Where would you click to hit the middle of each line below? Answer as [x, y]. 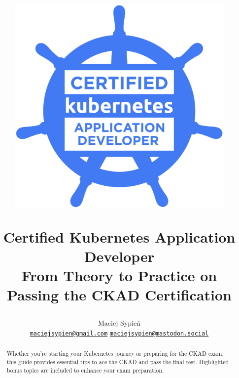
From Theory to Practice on [119, 275]
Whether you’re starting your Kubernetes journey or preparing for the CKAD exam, [115, 354]
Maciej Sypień [119, 323]
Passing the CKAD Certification [119, 295]
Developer [119, 256]
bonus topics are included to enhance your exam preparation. [85, 370]
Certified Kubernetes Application [119, 236]
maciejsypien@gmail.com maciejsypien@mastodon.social [119, 334]
